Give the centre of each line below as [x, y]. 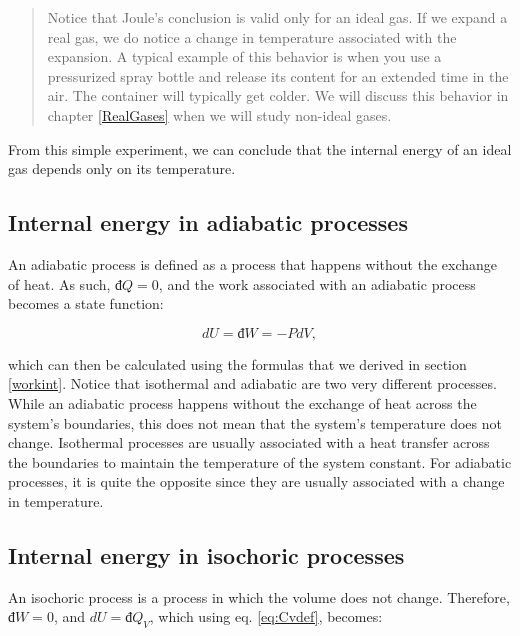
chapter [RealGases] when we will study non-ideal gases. [219, 114]
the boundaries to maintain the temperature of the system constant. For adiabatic [260, 461]
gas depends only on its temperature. [122, 168]
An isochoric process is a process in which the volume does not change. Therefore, [259, 596]
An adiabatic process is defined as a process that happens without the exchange [253, 263]
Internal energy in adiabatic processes [208, 222]
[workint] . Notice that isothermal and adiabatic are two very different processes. [252, 383]
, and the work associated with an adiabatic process [317, 283]
